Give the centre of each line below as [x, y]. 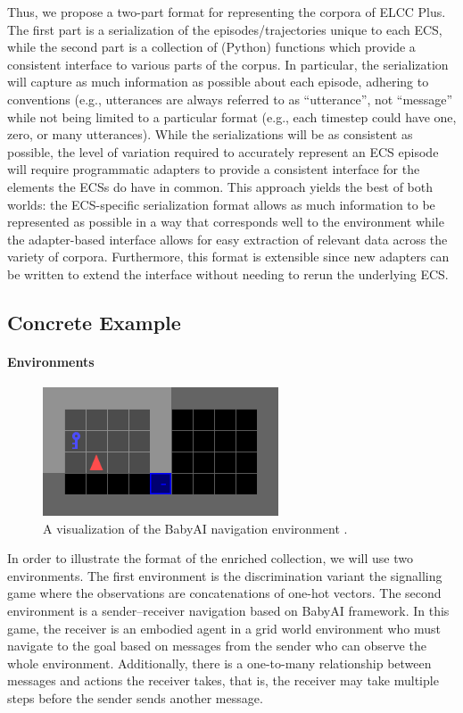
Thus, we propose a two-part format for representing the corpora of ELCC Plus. [227, 12]
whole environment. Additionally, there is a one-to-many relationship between [219, 663]
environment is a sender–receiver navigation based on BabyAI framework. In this [228, 611]
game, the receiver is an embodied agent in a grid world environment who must [224, 628]
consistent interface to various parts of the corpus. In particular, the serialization [228, 64]
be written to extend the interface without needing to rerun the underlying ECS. [228, 274]
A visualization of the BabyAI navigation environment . [195, 528]
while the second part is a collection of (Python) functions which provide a [211, 47]
